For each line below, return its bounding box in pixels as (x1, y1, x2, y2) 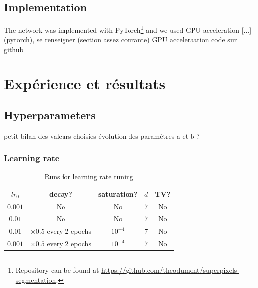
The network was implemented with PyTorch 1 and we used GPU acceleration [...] (4, 23, 252, 35)
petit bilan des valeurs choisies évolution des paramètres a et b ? (4, 131, 200, 141)
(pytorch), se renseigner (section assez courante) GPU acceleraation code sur (4, 34, 237, 45)
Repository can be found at (15, 265, 99, 275)
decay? (49, 188, 72, 199)
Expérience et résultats (4, 73, 166, 93)
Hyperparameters (4, 107, 96, 123)
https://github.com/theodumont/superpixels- (101, 265, 239, 275)
